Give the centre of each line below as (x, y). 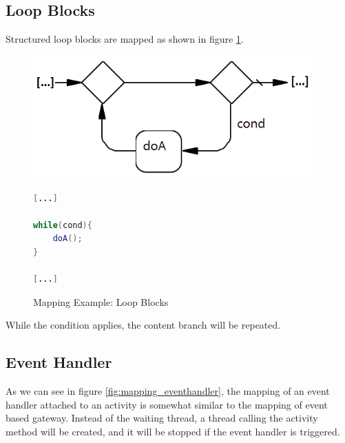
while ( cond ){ (63, 225)
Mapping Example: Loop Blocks (101, 301)
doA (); (67, 239)
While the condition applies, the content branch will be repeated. (143, 325)
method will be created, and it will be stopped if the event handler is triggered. (173, 431)
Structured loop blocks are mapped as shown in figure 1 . (125, 39)
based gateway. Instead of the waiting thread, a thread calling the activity (162, 418)
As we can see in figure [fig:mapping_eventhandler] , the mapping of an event (168, 391)
